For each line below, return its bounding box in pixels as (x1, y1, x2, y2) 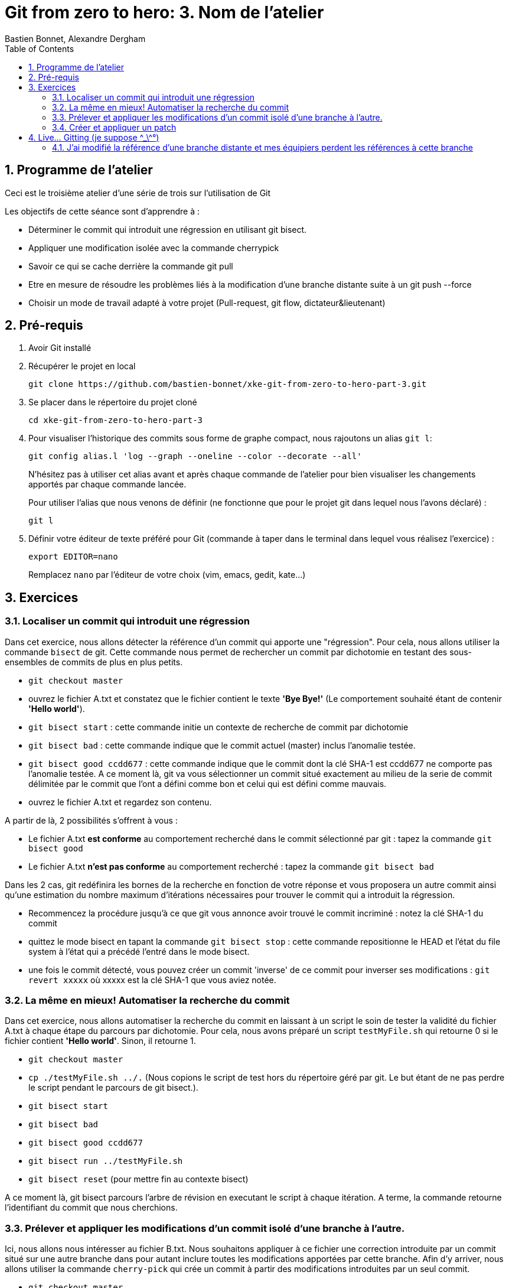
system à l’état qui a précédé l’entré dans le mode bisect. (28, 946, 250, 957)
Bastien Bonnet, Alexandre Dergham (5, 33, 146, 44)
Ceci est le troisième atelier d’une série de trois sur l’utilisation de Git (5, 187, 271, 198)
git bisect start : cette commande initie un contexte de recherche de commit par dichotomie (28, 721, 409, 732)
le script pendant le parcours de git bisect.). (28, 1082, 198, 1093)
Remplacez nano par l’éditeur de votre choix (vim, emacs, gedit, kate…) (28, 570, 306, 580)
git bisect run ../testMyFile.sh (28, 1156, 183, 1166)
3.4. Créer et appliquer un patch (52, 122, 177, 132)
